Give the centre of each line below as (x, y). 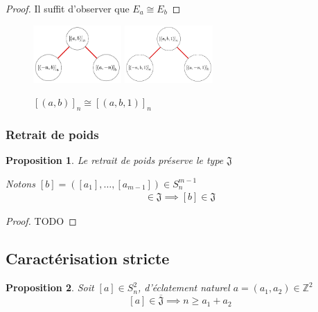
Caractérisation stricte (88, 258)
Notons (20, 183)
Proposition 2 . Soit (50, 287)
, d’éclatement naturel (184, 287)
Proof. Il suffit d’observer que (68, 8)
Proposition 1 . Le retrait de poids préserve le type (115, 160)
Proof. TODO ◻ (41, 221)
